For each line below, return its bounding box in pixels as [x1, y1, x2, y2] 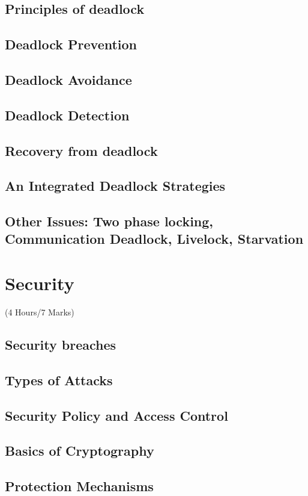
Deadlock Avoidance [5, 70, 132, 88]
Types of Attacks [5, 370, 113, 389]
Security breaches [5, 335, 116, 353]
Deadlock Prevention [5, 35, 137, 54]
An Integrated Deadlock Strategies [5, 176, 226, 195]
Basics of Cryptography [5, 441, 154, 460]
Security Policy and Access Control [5, 406, 228, 424]
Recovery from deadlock [5, 141, 158, 160]
